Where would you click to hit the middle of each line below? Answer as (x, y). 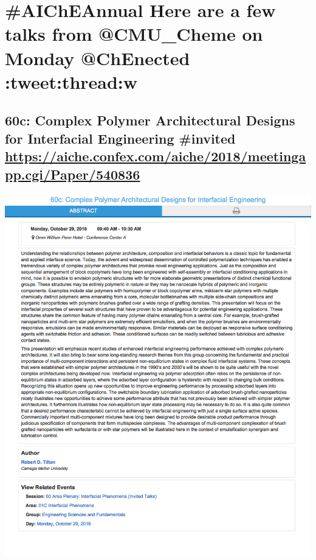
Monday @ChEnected (98, 58)
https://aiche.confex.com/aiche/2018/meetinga (156, 156)
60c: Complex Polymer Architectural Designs (150, 120)
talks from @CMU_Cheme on (134, 34)
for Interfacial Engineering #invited (120, 138)
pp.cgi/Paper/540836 (73, 174)
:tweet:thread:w (71, 81)
